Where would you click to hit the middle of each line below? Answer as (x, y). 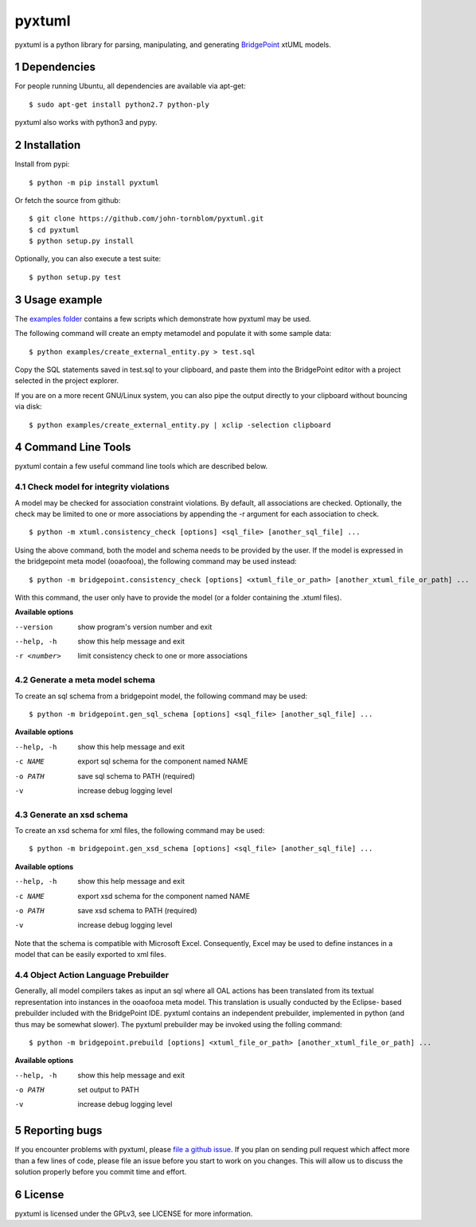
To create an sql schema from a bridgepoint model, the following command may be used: (161, 696)
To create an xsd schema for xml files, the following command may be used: (140, 830)
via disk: (29, 407)
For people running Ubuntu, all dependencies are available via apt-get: (130, 86)
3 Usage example (59, 300)
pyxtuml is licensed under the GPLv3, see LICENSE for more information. (134, 1213)
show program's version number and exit (145, 627)
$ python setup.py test (75, 277)
